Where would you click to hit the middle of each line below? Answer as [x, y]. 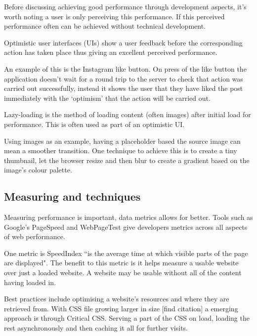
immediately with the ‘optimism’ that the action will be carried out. [107, 98]
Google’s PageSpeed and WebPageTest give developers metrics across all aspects [126, 227]
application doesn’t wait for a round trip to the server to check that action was [124, 78]
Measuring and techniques [72, 196]
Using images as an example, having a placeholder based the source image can [122, 141]
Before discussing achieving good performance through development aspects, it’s [125, 6]
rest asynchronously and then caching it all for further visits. [96, 328]
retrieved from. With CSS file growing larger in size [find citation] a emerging [121, 308]
